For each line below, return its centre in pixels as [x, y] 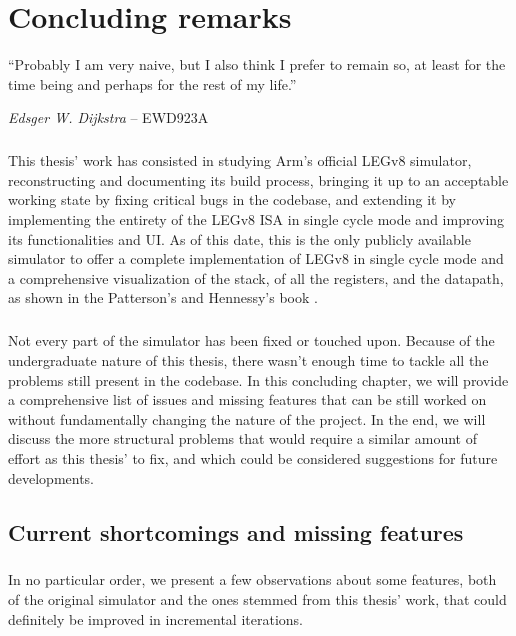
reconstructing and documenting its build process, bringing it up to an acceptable [258, 179]
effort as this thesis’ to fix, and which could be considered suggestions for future [253, 457]
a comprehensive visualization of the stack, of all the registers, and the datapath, [256, 277]
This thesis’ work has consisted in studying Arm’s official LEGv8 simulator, [240, 160]
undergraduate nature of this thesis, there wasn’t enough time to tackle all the [248, 360]
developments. [51, 477]
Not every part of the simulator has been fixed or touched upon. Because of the [251, 340]
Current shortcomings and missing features [236, 531]
